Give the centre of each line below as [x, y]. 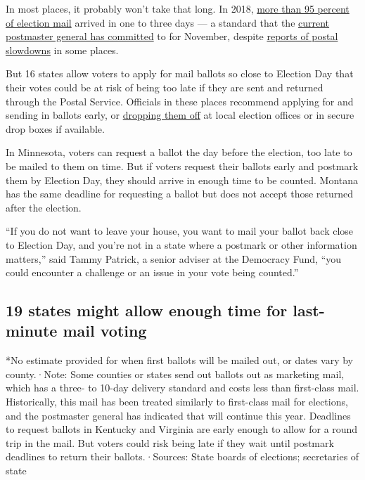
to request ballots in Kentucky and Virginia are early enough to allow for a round [182, 429]
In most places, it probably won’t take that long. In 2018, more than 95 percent [178, 8]
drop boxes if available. [55, 128]
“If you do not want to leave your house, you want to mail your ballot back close [180, 231]
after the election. [44, 207]
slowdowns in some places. [62, 50]
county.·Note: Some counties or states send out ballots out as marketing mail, [175, 374]
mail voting [105, 331]
